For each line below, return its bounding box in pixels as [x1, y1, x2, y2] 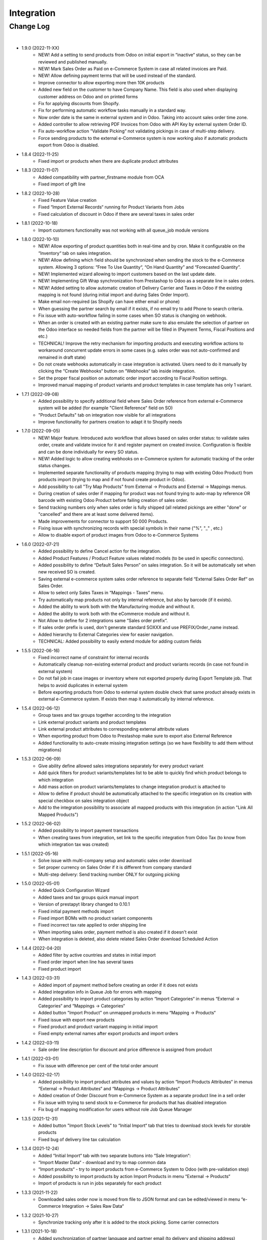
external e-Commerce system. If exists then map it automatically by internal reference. [38, 696, 215, 702]
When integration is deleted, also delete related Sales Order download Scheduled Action [38, 936, 219, 942]
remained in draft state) [38, 354, 86, 360]
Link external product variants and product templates [38, 719, 146, 725]
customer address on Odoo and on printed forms [38, 93, 138, 99]
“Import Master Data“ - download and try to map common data [38, 1159, 166, 1165]
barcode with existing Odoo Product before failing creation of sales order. [38, 497, 188, 503]
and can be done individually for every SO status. [38, 449, 139, 455]
